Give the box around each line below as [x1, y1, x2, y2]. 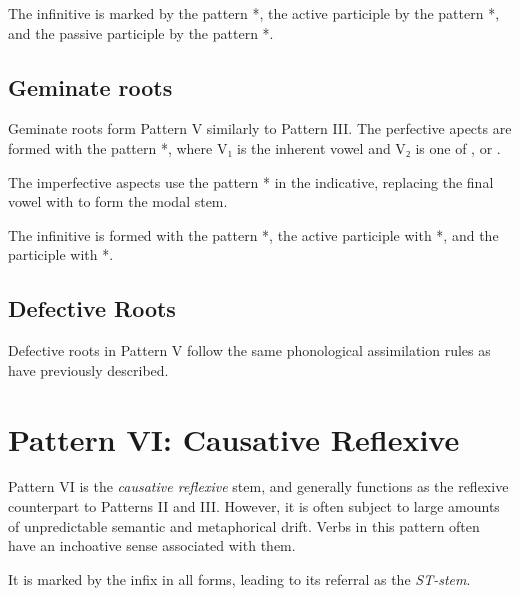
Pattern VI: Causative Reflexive [8, 418, 460, 459]
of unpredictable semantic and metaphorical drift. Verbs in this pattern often [8, 515, 480, 536]
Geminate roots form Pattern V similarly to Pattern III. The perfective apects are [8, 118, 512, 139]
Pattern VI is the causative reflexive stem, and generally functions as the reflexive [8, 476, 509, 497]
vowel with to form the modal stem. [8, 191, 228, 212]
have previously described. [8, 359, 169, 380]
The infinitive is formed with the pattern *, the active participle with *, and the [8, 224, 499, 245]
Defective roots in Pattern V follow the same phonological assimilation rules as [8, 340, 491, 361]
